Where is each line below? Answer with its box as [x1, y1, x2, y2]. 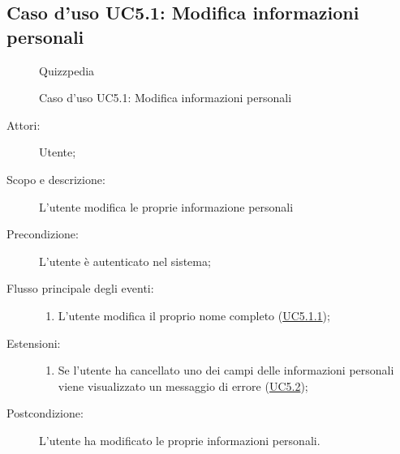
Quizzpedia [39, 62, 95, 79]
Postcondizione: [6, 405, 84, 422]
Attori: [6, 116, 41, 133]
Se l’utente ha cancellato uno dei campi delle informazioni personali [58, 362, 394, 379]
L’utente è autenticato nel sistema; [39, 252, 211, 269]
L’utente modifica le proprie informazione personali [39, 198, 294, 215]
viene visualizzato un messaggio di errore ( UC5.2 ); [58, 377, 308, 394]
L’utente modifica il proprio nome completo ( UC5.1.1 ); [58, 306, 330, 323]
